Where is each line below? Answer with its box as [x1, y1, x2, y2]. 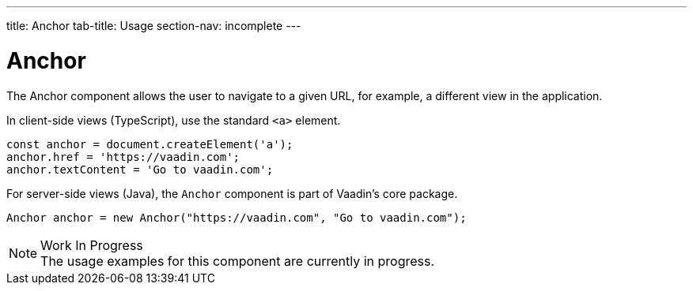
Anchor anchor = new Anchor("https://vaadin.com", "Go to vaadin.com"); [6, 211, 467, 224]
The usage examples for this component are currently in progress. [40, 252, 435, 269]
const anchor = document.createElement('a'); [6, 137, 293, 151]
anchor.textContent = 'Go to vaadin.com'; [6, 162, 274, 176]
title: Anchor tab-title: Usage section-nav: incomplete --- [6, 19, 301, 32]
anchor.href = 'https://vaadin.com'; [6, 150, 240, 163]
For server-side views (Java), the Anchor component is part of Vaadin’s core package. [6, 186, 458, 200]
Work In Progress [40, 237, 143, 253]
